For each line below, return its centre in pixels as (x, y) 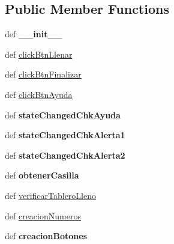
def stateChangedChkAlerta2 (65, 155)
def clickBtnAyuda (39, 94)
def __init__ (34, 34)
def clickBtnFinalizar (43, 74)
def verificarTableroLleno (51, 195)
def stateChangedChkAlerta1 (65, 135)
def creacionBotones (46, 236)
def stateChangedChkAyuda (63, 114)
